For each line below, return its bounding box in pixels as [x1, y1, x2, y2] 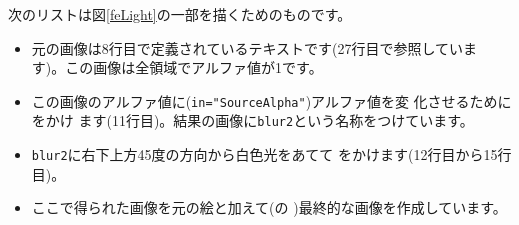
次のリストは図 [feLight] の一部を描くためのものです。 [8, 4, 352, 24]
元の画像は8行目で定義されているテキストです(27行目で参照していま [31, 37, 477, 58]
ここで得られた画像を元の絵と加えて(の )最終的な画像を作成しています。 [31, 197, 507, 218]
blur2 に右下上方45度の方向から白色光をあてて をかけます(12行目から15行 [31, 144, 512, 165]
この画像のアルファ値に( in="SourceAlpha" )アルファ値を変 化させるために [31, 90, 512, 111]
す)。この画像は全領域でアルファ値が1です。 [31, 57, 323, 78]
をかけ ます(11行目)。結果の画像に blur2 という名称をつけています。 [31, 110, 474, 131]
